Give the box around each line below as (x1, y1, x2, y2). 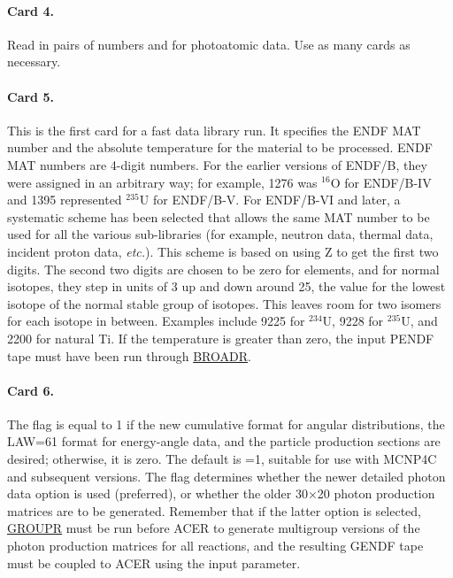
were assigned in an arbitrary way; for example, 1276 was (7, 173, 318, 191)
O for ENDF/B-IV (330, 173, 432, 191)
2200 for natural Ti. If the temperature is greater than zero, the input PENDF (7, 328, 434, 347)
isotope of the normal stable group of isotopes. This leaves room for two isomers (7, 294, 441, 312)
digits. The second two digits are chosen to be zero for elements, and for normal (7, 259, 440, 278)
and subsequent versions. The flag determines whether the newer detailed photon (7, 466, 446, 485)
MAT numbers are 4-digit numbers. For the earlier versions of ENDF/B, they (7, 155, 427, 173)
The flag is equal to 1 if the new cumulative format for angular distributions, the (7, 414, 445, 433)
